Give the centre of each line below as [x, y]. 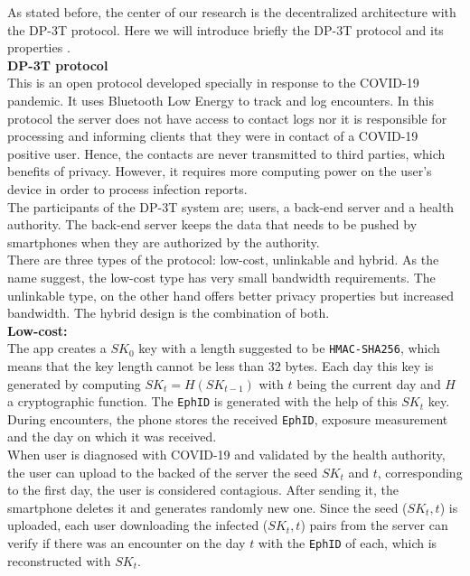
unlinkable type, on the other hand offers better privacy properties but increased [231, 295]
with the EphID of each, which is [348, 543]
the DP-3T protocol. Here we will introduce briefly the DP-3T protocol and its [226, 29]
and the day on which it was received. [112, 437]
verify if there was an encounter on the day [127, 543]
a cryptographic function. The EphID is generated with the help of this [202, 401]
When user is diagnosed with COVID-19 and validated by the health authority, [226, 455]
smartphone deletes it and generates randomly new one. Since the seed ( [207, 507]
